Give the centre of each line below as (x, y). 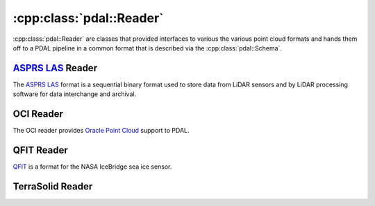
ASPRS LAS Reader (55, 68)
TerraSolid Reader (53, 186)
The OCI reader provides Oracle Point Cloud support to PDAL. (101, 131)
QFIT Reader (41, 150)
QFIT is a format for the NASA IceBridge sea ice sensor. (92, 167)
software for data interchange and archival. (75, 94)
